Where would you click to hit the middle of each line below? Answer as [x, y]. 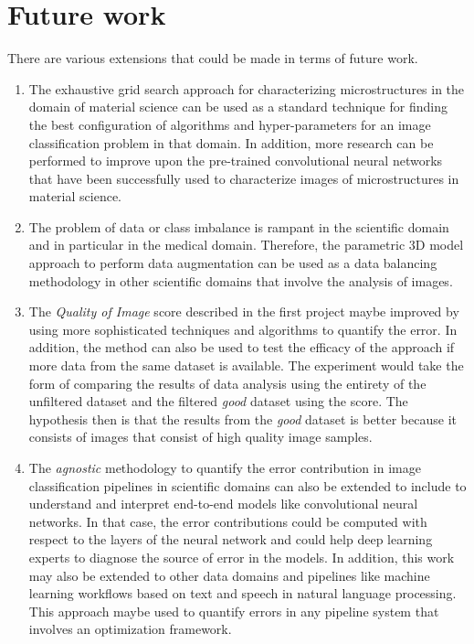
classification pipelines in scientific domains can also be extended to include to [248, 485]
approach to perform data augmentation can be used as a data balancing [233, 263]
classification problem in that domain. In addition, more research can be [231, 142]
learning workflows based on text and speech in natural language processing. [242, 593]
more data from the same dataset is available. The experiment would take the [246, 365]
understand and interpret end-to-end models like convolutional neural [223, 504]
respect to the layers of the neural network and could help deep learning [231, 539]
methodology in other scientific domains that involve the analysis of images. [241, 280]
